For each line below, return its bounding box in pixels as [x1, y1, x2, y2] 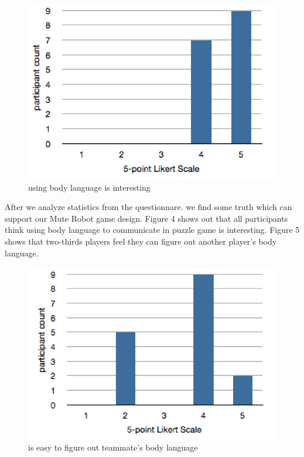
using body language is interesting [28, 181, 151, 193]
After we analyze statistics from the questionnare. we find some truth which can [5, 201, 292, 213]
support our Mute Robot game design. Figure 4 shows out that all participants [5, 212, 288, 224]
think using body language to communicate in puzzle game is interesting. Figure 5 [5, 224, 300, 236]
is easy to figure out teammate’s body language [28, 441, 198, 453]
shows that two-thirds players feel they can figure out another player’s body [5, 235, 277, 248]
